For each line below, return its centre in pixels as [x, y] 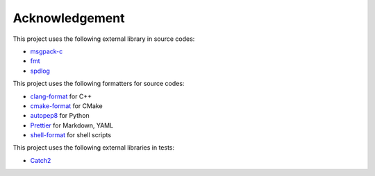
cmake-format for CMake [67, 106]
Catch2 [41, 160]
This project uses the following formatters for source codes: [99, 84]
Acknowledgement [69, 18]
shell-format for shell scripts [70, 135]
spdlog [40, 71]
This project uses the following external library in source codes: [104, 39]
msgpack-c [47, 51]
